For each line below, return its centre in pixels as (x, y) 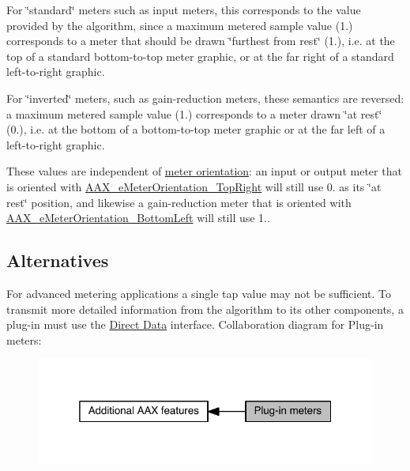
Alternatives (58, 260)
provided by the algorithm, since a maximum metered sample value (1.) (180, 25)
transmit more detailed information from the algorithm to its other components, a (205, 309)
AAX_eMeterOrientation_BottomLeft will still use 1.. (138, 218)
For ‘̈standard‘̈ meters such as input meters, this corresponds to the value (184, 9)
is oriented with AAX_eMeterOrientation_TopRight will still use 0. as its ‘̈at (194, 186)
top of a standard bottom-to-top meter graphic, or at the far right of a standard (200, 56)
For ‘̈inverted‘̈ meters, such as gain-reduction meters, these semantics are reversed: (205, 98)
